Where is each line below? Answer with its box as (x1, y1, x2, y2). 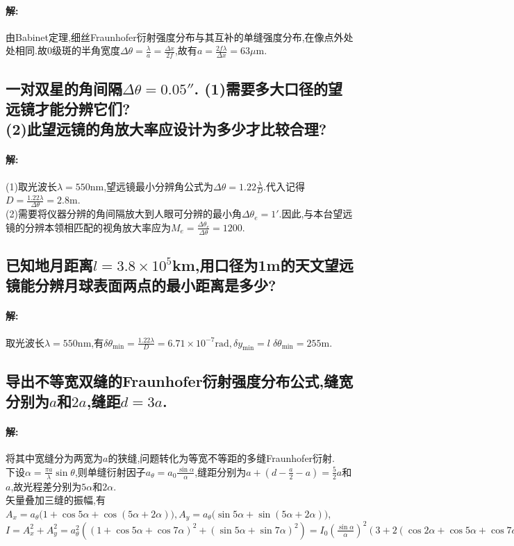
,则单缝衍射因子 (74, 464, 146, 479)
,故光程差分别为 (10, 479, 82, 493)
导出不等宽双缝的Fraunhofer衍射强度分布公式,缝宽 (6, 370, 354, 391)
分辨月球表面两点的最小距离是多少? (34, 274, 276, 296)
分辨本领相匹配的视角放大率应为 (24, 220, 171, 234)
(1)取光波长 (6, 179, 57, 193)
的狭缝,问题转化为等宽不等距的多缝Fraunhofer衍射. (108, 451, 335, 465)
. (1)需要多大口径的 (194, 77, 329, 99)
